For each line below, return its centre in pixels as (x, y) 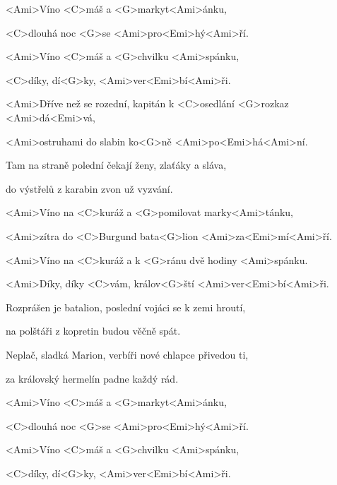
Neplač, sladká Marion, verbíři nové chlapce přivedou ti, (127, 354)
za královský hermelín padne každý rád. (92, 378)
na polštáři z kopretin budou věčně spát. (93, 331)
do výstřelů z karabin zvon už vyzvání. (89, 188)
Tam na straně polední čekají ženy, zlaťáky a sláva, (116, 165)
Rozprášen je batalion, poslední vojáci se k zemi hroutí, (126, 307)
